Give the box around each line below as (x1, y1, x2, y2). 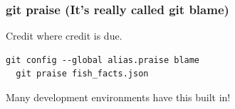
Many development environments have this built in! (6, 90, 231, 104)
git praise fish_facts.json (16, 69, 149, 79)
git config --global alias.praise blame (6, 54, 200, 65)
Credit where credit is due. (6, 28, 122, 43)
